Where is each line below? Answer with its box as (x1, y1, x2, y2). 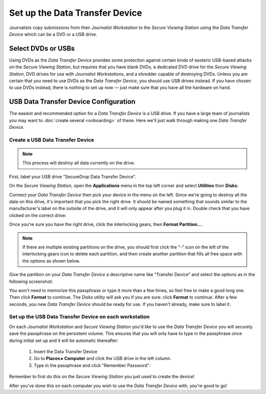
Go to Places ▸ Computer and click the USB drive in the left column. (33, 356, 172, 362)
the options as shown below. (22, 258, 81, 264)
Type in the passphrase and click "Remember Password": (33, 362, 151, 368)
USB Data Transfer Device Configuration (9, 97, 135, 106)
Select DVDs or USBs (9, 44, 75, 53)
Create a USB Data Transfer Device (9, 136, 95, 143)
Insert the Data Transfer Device (33, 349, 98, 354)
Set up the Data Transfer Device (9, 7, 142, 18)
